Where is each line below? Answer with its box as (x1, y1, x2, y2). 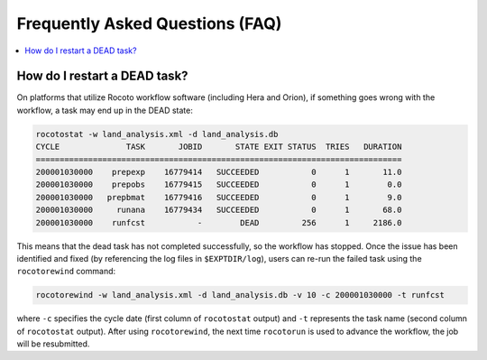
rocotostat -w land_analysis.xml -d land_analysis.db (35, 129, 279, 139)
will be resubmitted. (16, 338, 90, 349)
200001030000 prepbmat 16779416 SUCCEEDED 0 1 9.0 (35, 192, 402, 202)
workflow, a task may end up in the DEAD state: (16, 105, 193, 115)
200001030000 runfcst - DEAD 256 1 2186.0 (35, 217, 402, 227)
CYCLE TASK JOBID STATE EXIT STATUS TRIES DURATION (35, 142, 402, 152)
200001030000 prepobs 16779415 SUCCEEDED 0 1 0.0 (35, 180, 402, 189)
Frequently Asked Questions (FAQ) (16, 14, 282, 33)
